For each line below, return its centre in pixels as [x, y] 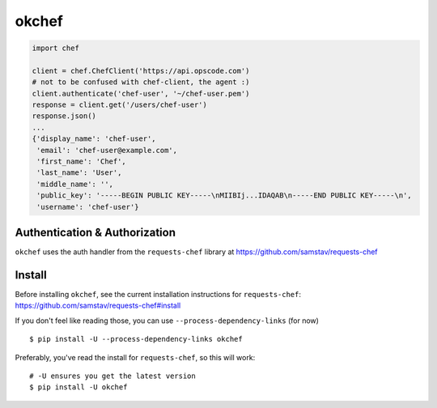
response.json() [64, 116]
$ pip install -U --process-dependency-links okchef [136, 339]
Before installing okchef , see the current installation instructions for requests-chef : [158, 295]
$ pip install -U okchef [78, 387]
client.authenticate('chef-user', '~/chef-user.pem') [141, 93]
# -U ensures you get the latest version [112, 376]
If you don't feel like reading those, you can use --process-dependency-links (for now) [167, 321]
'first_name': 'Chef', [82, 161]
